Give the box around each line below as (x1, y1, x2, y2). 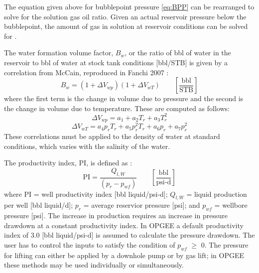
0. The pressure (201, 240, 249, 250)
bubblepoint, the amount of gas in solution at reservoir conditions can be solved (4, 21, 248, 31)
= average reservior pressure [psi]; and (83, 200, 200, 210)
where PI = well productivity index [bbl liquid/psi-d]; (4, 188, 168, 199)
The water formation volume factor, (4, 47, 114, 58)
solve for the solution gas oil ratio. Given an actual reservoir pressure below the (4, 11, 247, 21)
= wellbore (214, 200, 248, 210)
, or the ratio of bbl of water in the (125, 47, 231, 58)
